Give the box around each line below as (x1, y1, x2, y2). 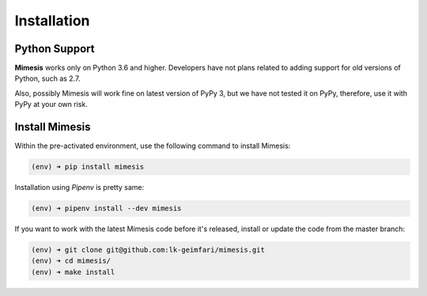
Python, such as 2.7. (14, 74, 81, 83)
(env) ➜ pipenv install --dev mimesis (31, 204, 182, 213)
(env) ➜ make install (31, 268, 115, 276)
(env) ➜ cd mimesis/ (31, 256, 111, 265)
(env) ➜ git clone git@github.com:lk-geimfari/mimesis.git (31, 245, 265, 255)
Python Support (14, 42, 95, 55)
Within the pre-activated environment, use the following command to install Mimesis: (14, 141, 291, 150)
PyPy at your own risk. (14, 100, 89, 109)
